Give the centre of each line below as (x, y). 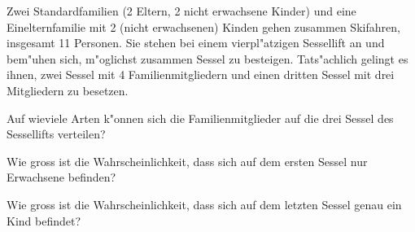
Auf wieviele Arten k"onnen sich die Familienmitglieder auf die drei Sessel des (200, 118)
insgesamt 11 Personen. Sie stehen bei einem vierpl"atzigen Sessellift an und (196, 43)
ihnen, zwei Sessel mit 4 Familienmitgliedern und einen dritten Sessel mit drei (201, 74)
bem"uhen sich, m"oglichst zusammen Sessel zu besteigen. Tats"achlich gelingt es (207, 58)
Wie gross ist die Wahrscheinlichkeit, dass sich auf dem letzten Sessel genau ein (204, 204)
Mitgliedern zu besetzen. (68, 90)
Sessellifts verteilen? (56, 134)
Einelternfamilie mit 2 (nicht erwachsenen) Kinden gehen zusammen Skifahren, (203, 26)
